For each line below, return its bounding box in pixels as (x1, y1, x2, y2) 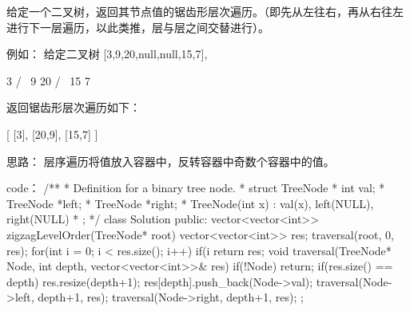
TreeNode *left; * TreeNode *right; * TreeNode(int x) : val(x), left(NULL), (6, 195, 374, 211)
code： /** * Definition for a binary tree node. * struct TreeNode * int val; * (6, 179, 385, 196)
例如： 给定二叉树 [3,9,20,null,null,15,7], (6, 45, 208, 62)
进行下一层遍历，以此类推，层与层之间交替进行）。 (6, 18, 269, 35)
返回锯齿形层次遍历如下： (6, 99, 141, 116)
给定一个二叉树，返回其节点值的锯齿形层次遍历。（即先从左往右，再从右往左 (6, 3, 404, 19)
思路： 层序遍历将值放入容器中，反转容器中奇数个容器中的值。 (6, 152, 335, 169)
